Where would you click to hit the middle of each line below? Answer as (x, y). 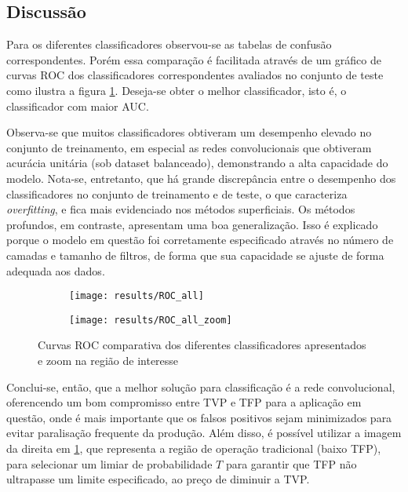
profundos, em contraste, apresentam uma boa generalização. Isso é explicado (192, 224)
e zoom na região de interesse (108, 361)
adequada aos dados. (56, 270)
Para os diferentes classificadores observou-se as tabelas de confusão (169, 44)
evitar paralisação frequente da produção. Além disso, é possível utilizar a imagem (204, 433)
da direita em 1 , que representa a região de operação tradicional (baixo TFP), (194, 448)
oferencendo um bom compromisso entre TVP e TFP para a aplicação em (184, 402)
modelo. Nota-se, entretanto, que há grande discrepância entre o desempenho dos (201, 178)
